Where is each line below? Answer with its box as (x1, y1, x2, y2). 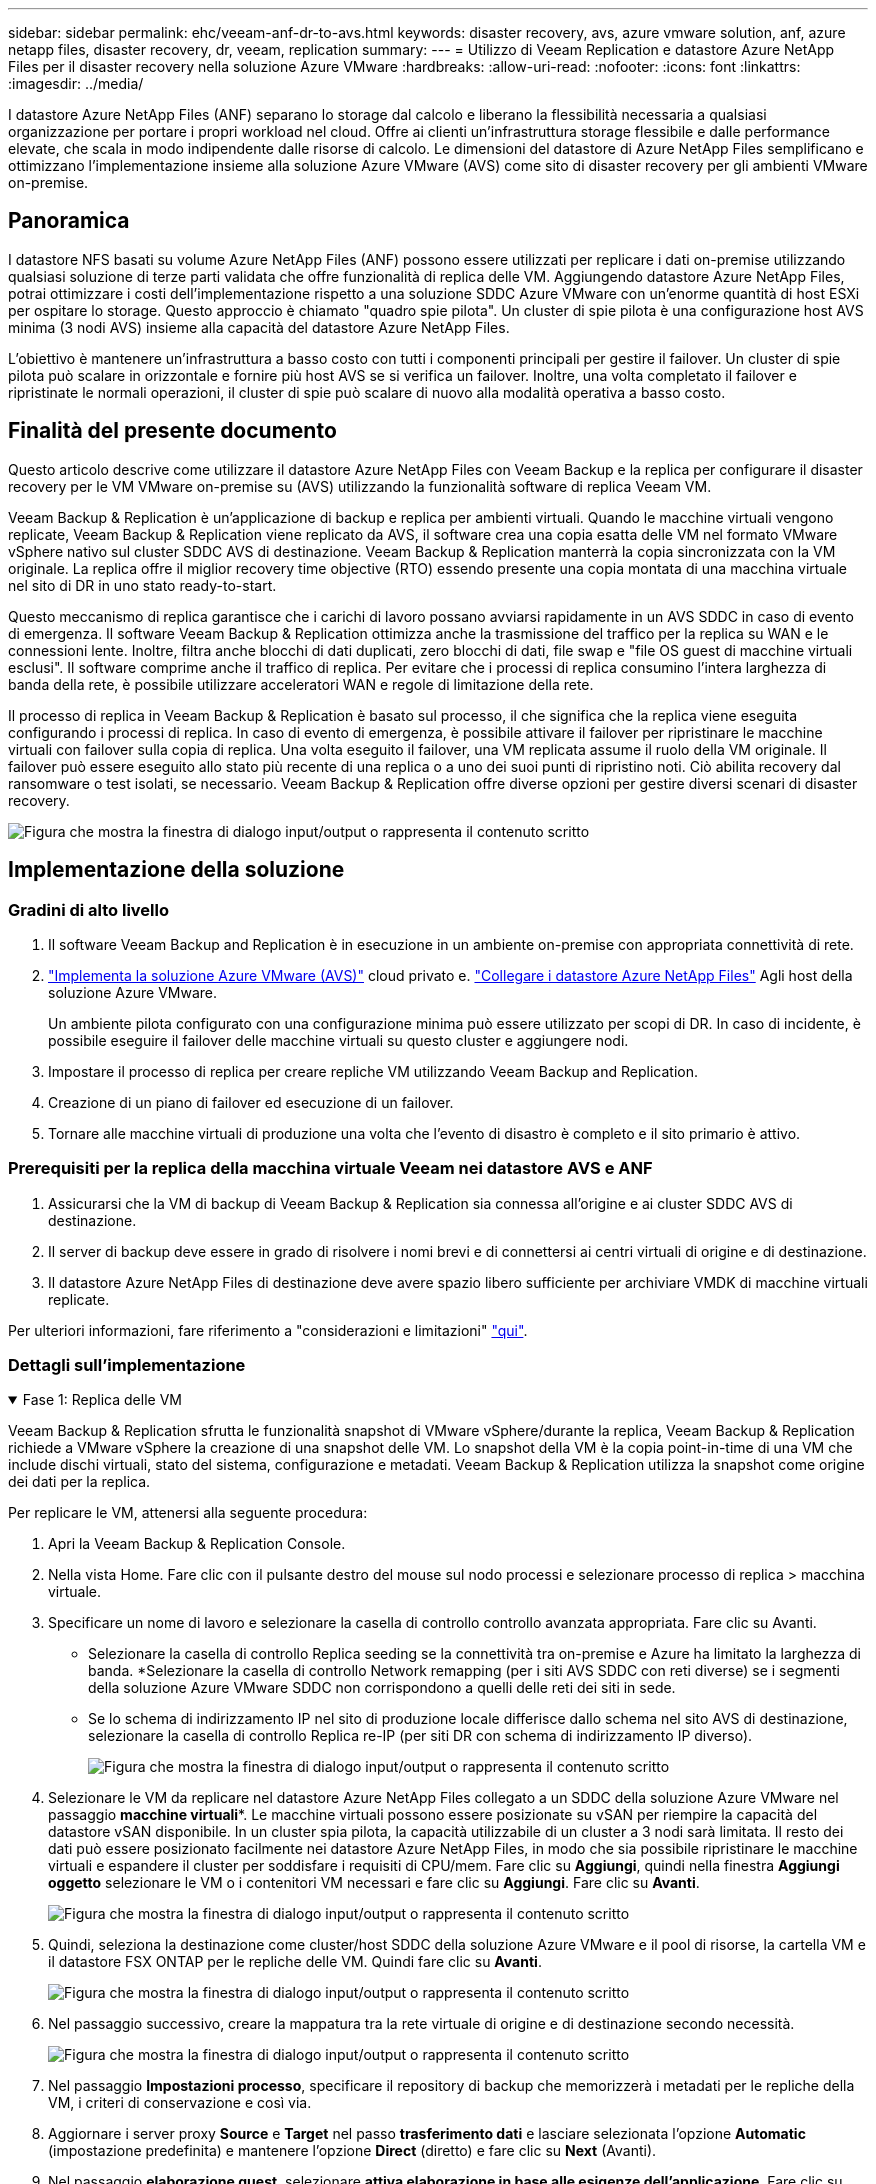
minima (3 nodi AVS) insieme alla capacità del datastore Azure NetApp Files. (8, 318, 510, 336)
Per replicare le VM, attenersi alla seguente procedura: (8, 1504, 368, 1522)
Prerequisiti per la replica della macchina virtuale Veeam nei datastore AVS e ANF (8, 1158, 653, 1179)
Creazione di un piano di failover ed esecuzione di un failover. (48, 1093, 454, 1111)
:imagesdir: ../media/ (8, 75, 144, 92)
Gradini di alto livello (8, 899, 170, 920)
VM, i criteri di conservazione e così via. (48, 2094, 312, 2112)
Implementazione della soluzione (8, 857, 345, 883)
